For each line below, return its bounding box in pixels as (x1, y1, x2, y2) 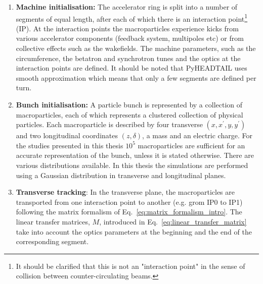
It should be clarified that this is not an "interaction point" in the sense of (16, 260, 245, 271)
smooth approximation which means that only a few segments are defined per (16, 72, 256, 83)
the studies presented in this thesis (16, 140, 123, 150)
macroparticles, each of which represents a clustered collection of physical (16, 109, 243, 120)
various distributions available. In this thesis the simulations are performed (16, 159, 248, 170)
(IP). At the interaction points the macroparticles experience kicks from (16, 23, 239, 33)
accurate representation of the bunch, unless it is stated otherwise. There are (16, 150, 254, 160)
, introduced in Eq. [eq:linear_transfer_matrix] (99, 216, 247, 226)
